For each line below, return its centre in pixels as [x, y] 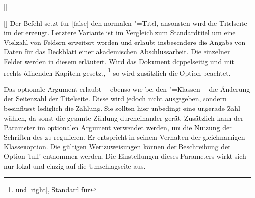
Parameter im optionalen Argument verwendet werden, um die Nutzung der [118, 127]
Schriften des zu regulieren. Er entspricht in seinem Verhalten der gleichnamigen [125, 137]
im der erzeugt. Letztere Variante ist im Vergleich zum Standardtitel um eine [120, 33]
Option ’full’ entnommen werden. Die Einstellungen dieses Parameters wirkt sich [125, 156]
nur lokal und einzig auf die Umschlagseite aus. [75, 165]
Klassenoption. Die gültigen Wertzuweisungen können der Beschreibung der [117, 146]
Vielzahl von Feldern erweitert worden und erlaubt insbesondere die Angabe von [125, 42]
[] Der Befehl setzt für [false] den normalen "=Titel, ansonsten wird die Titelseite [126, 23]
